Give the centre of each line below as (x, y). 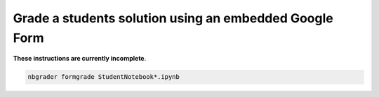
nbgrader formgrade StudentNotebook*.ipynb (104, 77)
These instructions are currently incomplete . (80, 59)
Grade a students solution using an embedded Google (173, 18)
